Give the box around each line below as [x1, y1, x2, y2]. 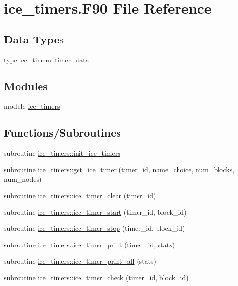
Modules [4, 78, 48, 93]
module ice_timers [4, 101, 60, 111]
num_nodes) [4, 174, 42, 184]
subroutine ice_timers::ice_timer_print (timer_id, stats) [4, 239, 175, 249]
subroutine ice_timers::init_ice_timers [4, 148, 120, 158]
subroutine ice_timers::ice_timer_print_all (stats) [4, 256, 156, 266]
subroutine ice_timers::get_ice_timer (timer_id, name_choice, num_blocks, [4, 164, 235, 174]
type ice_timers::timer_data [4, 54, 89, 64]
